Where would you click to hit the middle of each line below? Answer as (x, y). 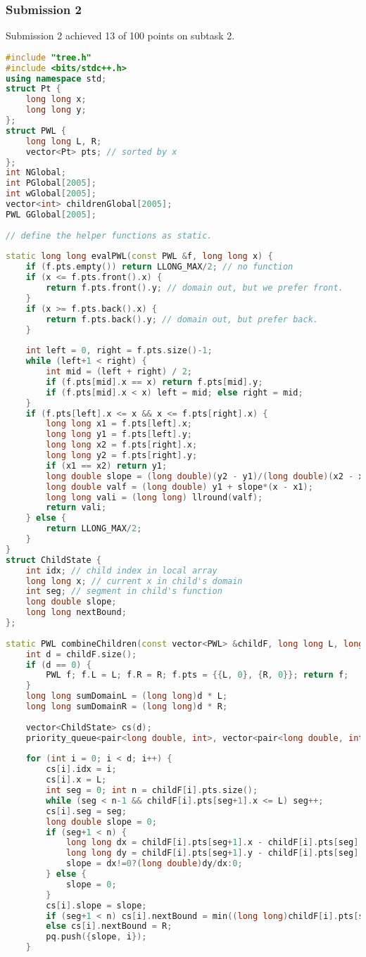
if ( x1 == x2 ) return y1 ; (107, 465)
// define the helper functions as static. (109, 235)
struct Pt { (33, 89)
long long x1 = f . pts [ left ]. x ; (119, 424)
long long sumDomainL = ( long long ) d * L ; (127, 696)
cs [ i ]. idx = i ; (81, 769)
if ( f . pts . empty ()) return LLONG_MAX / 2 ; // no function (159, 267)
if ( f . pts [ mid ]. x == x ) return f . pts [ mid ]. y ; (154, 382)
